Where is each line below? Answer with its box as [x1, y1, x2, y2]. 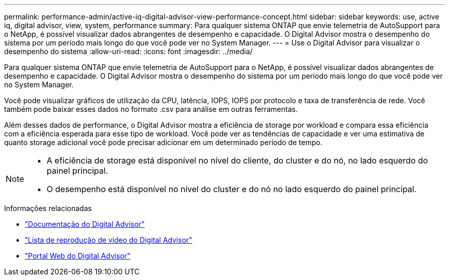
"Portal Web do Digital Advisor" [25, 251, 131, 260]
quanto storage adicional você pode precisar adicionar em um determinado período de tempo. [4, 138, 322, 147]
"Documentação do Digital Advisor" [25, 220, 145, 228]
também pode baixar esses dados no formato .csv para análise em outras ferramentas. [4, 105, 298, 113]
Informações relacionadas [4, 204, 92, 213]
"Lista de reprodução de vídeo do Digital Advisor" [25, 236, 193, 244]
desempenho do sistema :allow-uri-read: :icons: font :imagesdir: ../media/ [4, 47, 253, 56]
